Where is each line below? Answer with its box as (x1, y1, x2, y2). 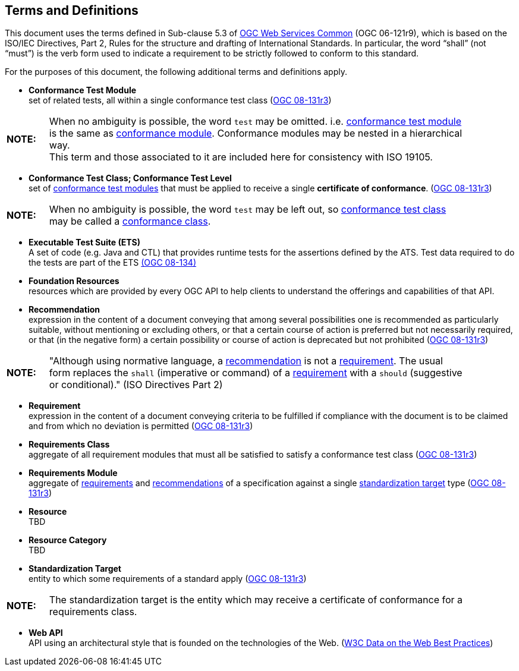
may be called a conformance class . (49, 215, 211, 228)
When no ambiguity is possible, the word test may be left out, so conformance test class (49, 203, 446, 216)
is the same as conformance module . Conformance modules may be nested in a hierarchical (49, 127, 463, 140)
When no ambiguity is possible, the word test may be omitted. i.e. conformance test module (49, 115, 462, 128)
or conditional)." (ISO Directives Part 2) (49, 379, 223, 391)
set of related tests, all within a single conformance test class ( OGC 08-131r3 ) (29, 95, 332, 106)
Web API (29, 628, 63, 638)
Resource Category (29, 535, 107, 546)
